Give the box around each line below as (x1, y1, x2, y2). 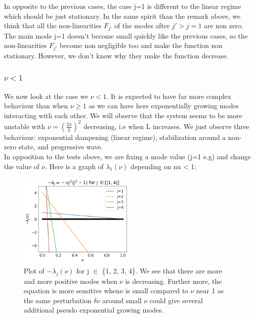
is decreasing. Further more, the (125, 275, 222, 286)
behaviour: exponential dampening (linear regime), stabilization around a (4, 132, 226, 142)
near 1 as (196, 285, 224, 296)
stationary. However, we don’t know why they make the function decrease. (4, 50, 229, 60)
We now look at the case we (4, 91, 88, 101)
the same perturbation (24, 295, 91, 305)
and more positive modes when (24, 275, 118, 286)
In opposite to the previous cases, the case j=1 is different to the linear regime (4, 1, 241, 11)
